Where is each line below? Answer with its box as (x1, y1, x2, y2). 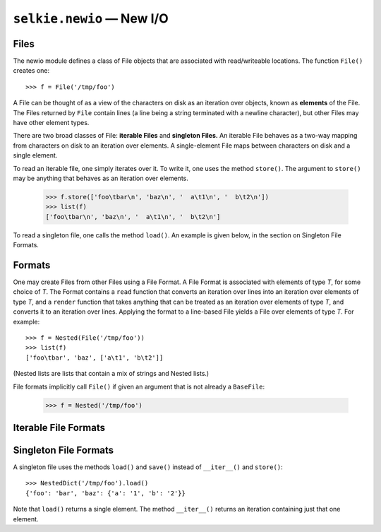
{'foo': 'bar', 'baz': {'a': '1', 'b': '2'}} (25, 489, 186, 497)
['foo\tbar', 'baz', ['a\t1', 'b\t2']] (25, 353, 164, 362)
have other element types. (13, 119, 90, 127)
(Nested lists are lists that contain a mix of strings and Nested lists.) (13, 370, 210, 378)
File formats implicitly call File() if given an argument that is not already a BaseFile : (13, 382, 265, 391)
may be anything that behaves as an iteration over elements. (13, 174, 188, 182)
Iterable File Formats (13, 421, 106, 434)
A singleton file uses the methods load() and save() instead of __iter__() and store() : (13, 463, 283, 471)
